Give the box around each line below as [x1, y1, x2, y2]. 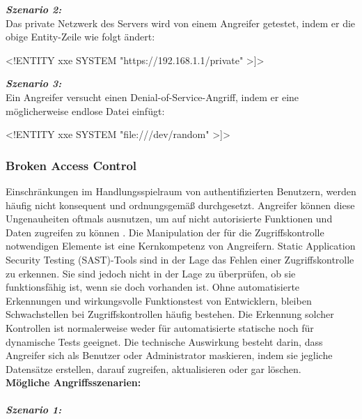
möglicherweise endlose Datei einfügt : [6, 103, 165, 118]
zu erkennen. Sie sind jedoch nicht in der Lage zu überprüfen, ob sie [6, 266, 296, 280]
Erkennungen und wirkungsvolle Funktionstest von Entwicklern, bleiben [6, 293, 312, 307]
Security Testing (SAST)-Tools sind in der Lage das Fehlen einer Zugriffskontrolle [6, 252, 354, 266]
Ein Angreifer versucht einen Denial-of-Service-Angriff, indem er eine [6, 89, 299, 104]
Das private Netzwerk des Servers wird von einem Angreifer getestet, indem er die [6, 15, 356, 30]
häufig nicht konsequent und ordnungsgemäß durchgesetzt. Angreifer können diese [6, 197, 355, 212]
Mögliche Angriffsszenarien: [6, 375, 141, 390]
